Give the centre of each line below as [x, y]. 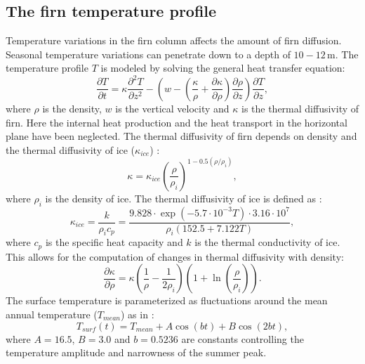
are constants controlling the [243, 338]
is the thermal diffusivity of [300, 108]
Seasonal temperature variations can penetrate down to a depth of [148, 54]
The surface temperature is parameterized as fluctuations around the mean [167, 300]
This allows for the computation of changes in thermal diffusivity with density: [175, 256]
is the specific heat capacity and [114, 242]
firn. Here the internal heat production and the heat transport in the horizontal [177, 122]
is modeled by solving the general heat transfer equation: [223, 68]
